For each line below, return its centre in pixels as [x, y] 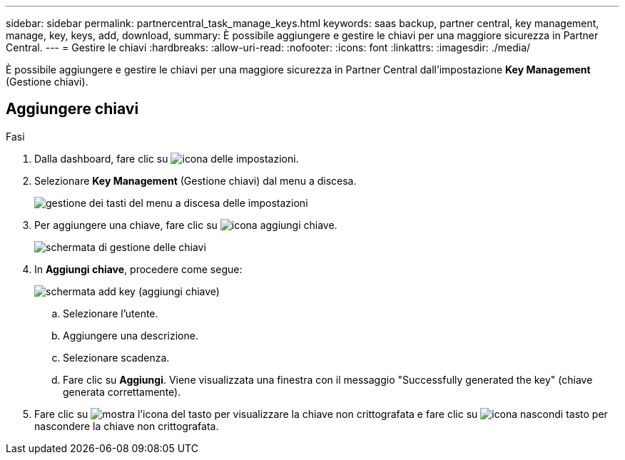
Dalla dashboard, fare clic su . [167, 158]
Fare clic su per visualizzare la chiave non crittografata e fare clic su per [321, 414]
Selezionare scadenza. [116, 357]
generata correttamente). [122, 392]
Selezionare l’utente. [111, 313]
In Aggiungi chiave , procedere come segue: [138, 269]
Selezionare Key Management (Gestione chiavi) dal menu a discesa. [195, 180]
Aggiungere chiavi [72, 109]
